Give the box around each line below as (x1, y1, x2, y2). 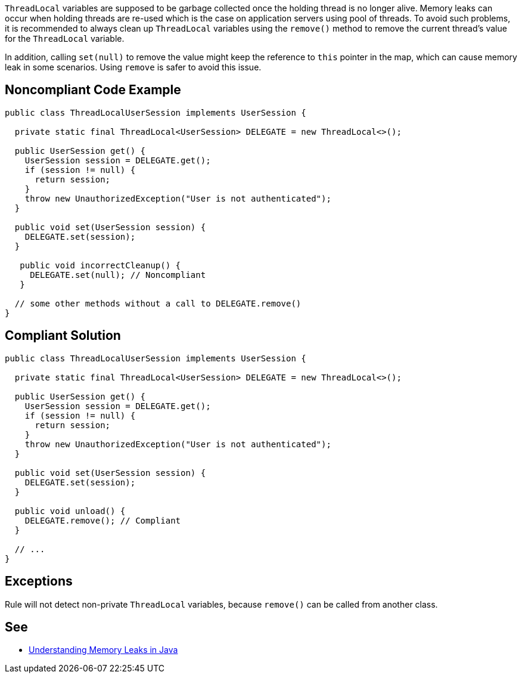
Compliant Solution (5, 328, 121, 343)
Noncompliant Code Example (5, 82, 181, 98)
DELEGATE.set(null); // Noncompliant (30, 270, 206, 280)
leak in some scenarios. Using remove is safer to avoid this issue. (5, 62, 262, 72)
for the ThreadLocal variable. (5, 33, 125, 44)
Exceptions (5, 574, 73, 589)
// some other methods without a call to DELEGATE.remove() (14, 298, 302, 308)
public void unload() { (14, 506, 126, 516)
